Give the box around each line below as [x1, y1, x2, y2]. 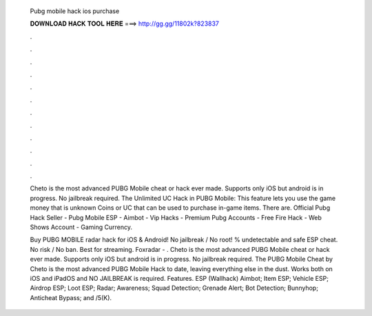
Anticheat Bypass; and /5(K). [30, 293, 112, 302]
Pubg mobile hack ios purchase [30, 7, 120, 15]
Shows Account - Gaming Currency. [30, 223, 132, 231]
